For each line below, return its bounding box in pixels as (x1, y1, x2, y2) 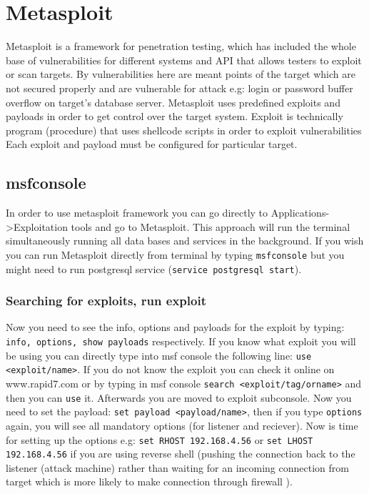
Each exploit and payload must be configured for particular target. (6, 137, 298, 152)
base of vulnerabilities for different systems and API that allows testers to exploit (6, 52, 362, 67)
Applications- (271, 205, 330, 220)
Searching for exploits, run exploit (6, 292, 206, 310)
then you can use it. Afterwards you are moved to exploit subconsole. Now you (6, 390, 352, 405)
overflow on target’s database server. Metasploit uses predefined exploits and (6, 94, 340, 109)
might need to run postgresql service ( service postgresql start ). (6, 261, 302, 276)
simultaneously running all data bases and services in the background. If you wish (6, 233, 364, 248)
